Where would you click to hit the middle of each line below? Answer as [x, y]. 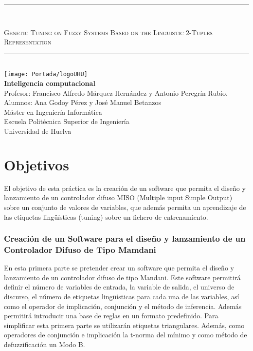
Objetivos [36, 164]
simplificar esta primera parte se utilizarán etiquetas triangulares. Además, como [124, 325]
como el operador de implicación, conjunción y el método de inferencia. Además [123, 306]
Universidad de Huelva [38, 131]
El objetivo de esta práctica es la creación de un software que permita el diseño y [125, 188]
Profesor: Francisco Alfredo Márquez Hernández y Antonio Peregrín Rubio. [116, 93]
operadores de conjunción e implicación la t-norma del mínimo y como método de [126, 335]
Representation [28, 42]
